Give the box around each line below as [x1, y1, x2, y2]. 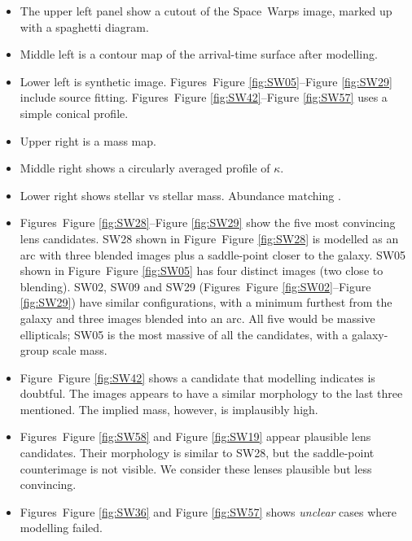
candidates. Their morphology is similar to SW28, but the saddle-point [20, 444, 375, 461]
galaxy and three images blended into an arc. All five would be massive [20, 309, 375, 326]
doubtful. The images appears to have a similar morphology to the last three [20, 385, 403, 402]
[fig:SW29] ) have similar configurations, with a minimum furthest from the [20, 294, 392, 311]
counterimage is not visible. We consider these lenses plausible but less [20, 460, 372, 477]
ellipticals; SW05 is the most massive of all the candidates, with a [20, 325, 348, 342]
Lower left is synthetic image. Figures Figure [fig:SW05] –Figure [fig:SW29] [20, 72, 392, 89]
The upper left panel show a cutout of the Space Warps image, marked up [20, 2, 392, 19]
